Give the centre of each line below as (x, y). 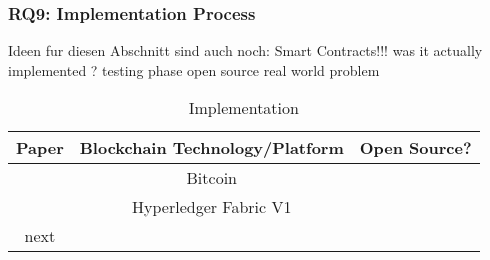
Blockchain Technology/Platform (211, 148)
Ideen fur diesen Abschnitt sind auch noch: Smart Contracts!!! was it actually (245, 50)
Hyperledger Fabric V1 (212, 207)
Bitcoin (211, 178)
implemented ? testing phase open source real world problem (194, 69)
